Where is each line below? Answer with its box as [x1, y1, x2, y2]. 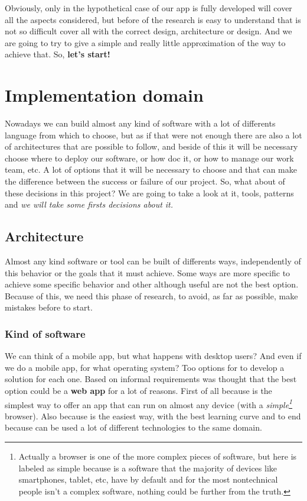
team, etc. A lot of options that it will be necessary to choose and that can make [5, 163, 297, 176]
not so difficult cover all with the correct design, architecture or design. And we [5, 25, 292, 37]
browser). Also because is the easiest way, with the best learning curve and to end [5, 409, 301, 422]
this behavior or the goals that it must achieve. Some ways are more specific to [5, 266, 290, 279]
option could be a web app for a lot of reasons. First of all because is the [5, 384, 272, 397]
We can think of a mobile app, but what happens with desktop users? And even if [5, 350, 302, 362]
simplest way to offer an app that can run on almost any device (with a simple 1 [5, 396, 293, 411]
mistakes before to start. [5, 301, 93, 313]
